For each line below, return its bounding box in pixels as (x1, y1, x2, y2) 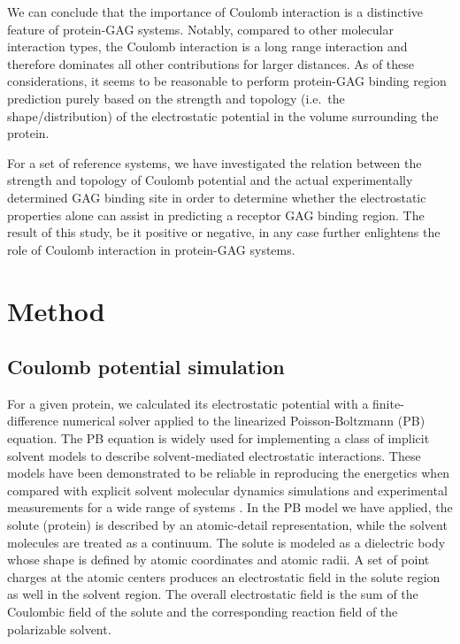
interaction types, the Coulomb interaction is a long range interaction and (7, 37, 408, 56)
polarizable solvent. (7, 619, 111, 638)
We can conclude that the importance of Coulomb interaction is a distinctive (7, 3, 424, 20)
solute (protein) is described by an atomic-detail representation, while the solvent (7, 516, 448, 534)
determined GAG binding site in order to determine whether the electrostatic (7, 188, 426, 206)
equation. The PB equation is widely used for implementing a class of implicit (7, 429, 430, 448)
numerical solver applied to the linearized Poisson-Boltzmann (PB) (62, 411, 425, 430)
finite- (372, 394, 404, 412)
